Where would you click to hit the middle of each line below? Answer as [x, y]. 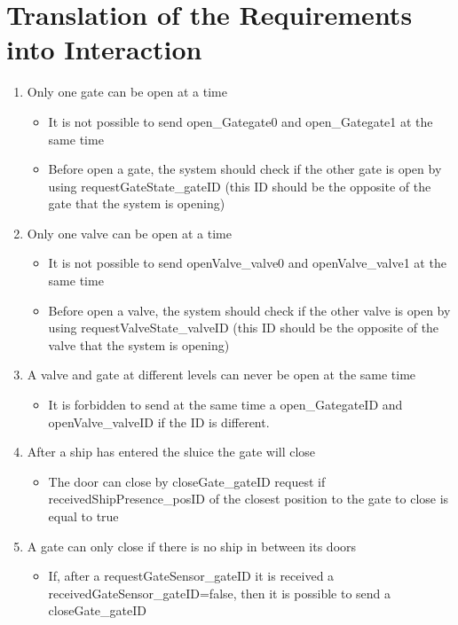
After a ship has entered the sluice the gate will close [171, 452]
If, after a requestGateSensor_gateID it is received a [191, 576]
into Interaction [104, 49]
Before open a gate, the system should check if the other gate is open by [245, 169]
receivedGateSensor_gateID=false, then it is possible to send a [220, 593]
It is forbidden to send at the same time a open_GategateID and [225, 405]
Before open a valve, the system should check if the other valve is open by [249, 310]
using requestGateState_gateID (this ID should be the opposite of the [240, 186]
